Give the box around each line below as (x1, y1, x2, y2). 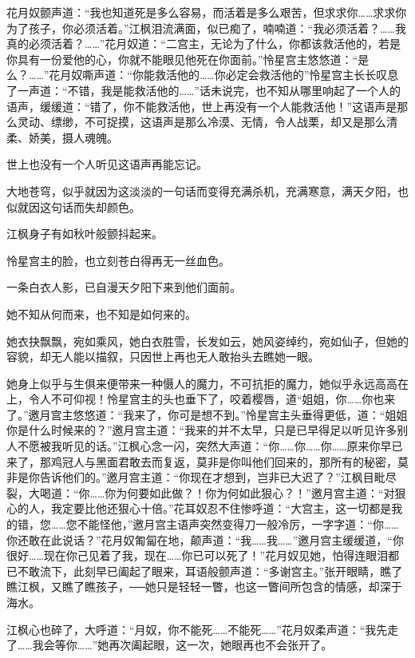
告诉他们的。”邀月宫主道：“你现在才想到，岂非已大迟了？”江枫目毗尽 (39, 469, 397, 486)
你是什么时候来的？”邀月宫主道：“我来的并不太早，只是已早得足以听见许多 (6, 422, 397, 438)
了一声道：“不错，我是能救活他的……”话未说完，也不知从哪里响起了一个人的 (6, 81, 401, 98)
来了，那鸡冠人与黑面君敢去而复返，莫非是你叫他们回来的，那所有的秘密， (6, 453, 397, 470)
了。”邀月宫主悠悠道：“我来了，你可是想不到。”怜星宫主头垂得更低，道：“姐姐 (6, 406, 408, 422)
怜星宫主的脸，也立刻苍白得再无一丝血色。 (6, 252, 230, 268)
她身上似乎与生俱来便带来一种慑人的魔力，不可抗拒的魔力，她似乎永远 (6, 375, 375, 391)
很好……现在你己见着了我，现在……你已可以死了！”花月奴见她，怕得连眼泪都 (6, 547, 400, 564)
